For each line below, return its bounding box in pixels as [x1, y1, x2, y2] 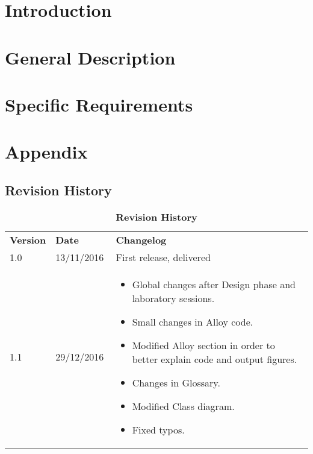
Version [10, 232, 46, 247]
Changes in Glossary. [132, 375, 220, 389]
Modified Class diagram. [132, 399, 235, 413]
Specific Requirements [5, 92, 193, 116]
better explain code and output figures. [132, 352, 297, 366]
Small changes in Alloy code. [132, 314, 253, 329]
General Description [5, 45, 176, 69]
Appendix [5, 139, 88, 164]
